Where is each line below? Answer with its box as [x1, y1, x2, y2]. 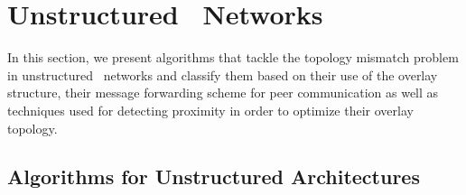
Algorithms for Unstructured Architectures [7, 162, 420, 190]
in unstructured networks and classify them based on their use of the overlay [7, 65, 438, 84]
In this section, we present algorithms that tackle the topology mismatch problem [7, 48, 459, 67]
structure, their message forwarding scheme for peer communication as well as [7, 83, 439, 102]
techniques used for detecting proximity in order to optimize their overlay [7, 100, 414, 119]
